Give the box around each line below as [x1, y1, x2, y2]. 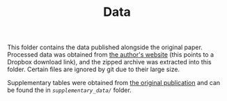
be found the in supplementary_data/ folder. [7, 86, 132, 94]
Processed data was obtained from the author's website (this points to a [7, 50, 214, 59]
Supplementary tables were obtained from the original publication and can [7, 79, 221, 87]
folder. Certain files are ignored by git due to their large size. [7, 65, 180, 73]
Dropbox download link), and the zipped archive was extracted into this [7, 58, 212, 66]
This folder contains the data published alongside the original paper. [7, 43, 203, 52]
